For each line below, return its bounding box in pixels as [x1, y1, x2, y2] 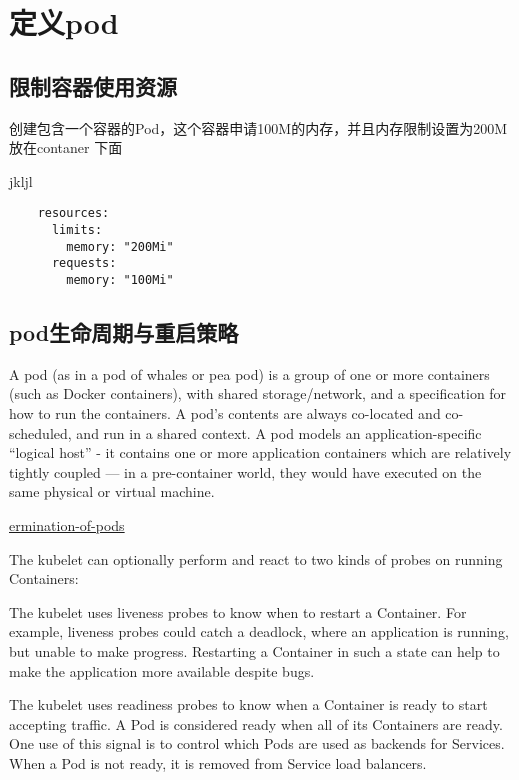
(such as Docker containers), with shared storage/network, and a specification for [9, 383, 507, 404]
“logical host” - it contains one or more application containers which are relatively [9, 442, 512, 463]
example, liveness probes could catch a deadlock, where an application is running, [9, 621, 509, 642]
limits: [51, 223, 103, 238]
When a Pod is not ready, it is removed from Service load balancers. [9, 752, 427, 773]
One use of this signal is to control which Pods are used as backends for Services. [9, 733, 505, 754]
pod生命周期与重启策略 [9, 317, 239, 348]
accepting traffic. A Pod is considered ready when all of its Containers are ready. [9, 713, 503, 734]
